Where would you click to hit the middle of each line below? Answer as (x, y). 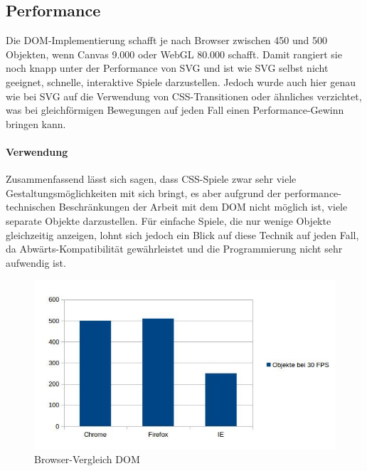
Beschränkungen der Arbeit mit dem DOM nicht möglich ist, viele (203, 207)
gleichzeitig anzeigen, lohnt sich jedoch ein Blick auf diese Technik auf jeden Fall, (182, 234)
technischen (31, 207)
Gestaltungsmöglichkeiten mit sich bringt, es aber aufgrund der (144, 192)
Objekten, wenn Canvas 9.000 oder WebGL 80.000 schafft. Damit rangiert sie (174, 54)
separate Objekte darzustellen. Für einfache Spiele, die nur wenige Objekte (169, 220)
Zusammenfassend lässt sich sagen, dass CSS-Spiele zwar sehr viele (151, 179)
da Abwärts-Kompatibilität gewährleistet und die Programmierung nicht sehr (174, 249)
